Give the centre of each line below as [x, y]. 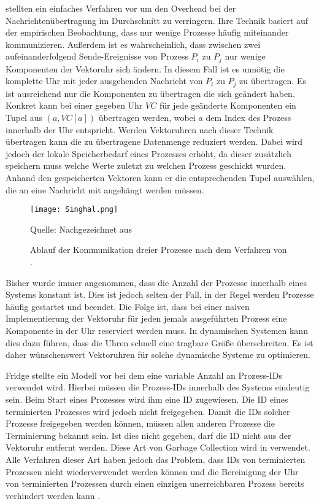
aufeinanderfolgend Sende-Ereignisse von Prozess [97, 56]
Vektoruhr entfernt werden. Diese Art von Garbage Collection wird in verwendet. [158, 447]
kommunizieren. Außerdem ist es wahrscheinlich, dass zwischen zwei [133, 44]
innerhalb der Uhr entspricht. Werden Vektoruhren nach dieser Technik [140, 129]
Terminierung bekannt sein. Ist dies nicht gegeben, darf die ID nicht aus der [148, 435]
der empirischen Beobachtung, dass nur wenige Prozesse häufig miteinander [147, 32]
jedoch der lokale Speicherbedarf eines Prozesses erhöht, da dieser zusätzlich [148, 153]
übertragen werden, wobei [147, 118]
